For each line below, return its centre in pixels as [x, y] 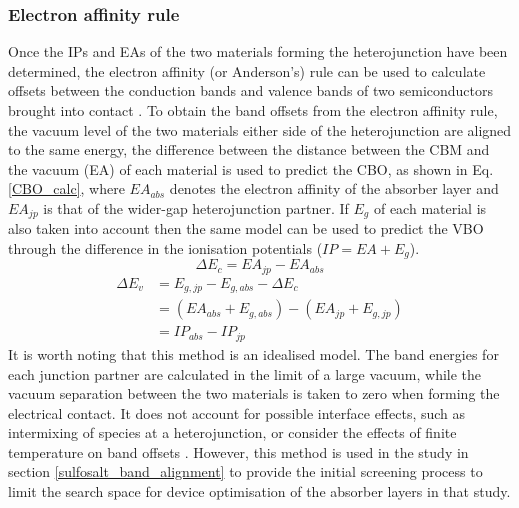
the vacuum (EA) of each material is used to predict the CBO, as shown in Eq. [251, 168]
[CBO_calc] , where [66, 188]
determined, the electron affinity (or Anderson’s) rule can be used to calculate [247, 70]
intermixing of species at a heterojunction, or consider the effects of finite [232, 432]
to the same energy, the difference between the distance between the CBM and [249, 149]
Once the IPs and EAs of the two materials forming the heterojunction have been [258, 51]
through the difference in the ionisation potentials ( [165, 248]
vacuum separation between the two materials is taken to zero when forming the [254, 393]
